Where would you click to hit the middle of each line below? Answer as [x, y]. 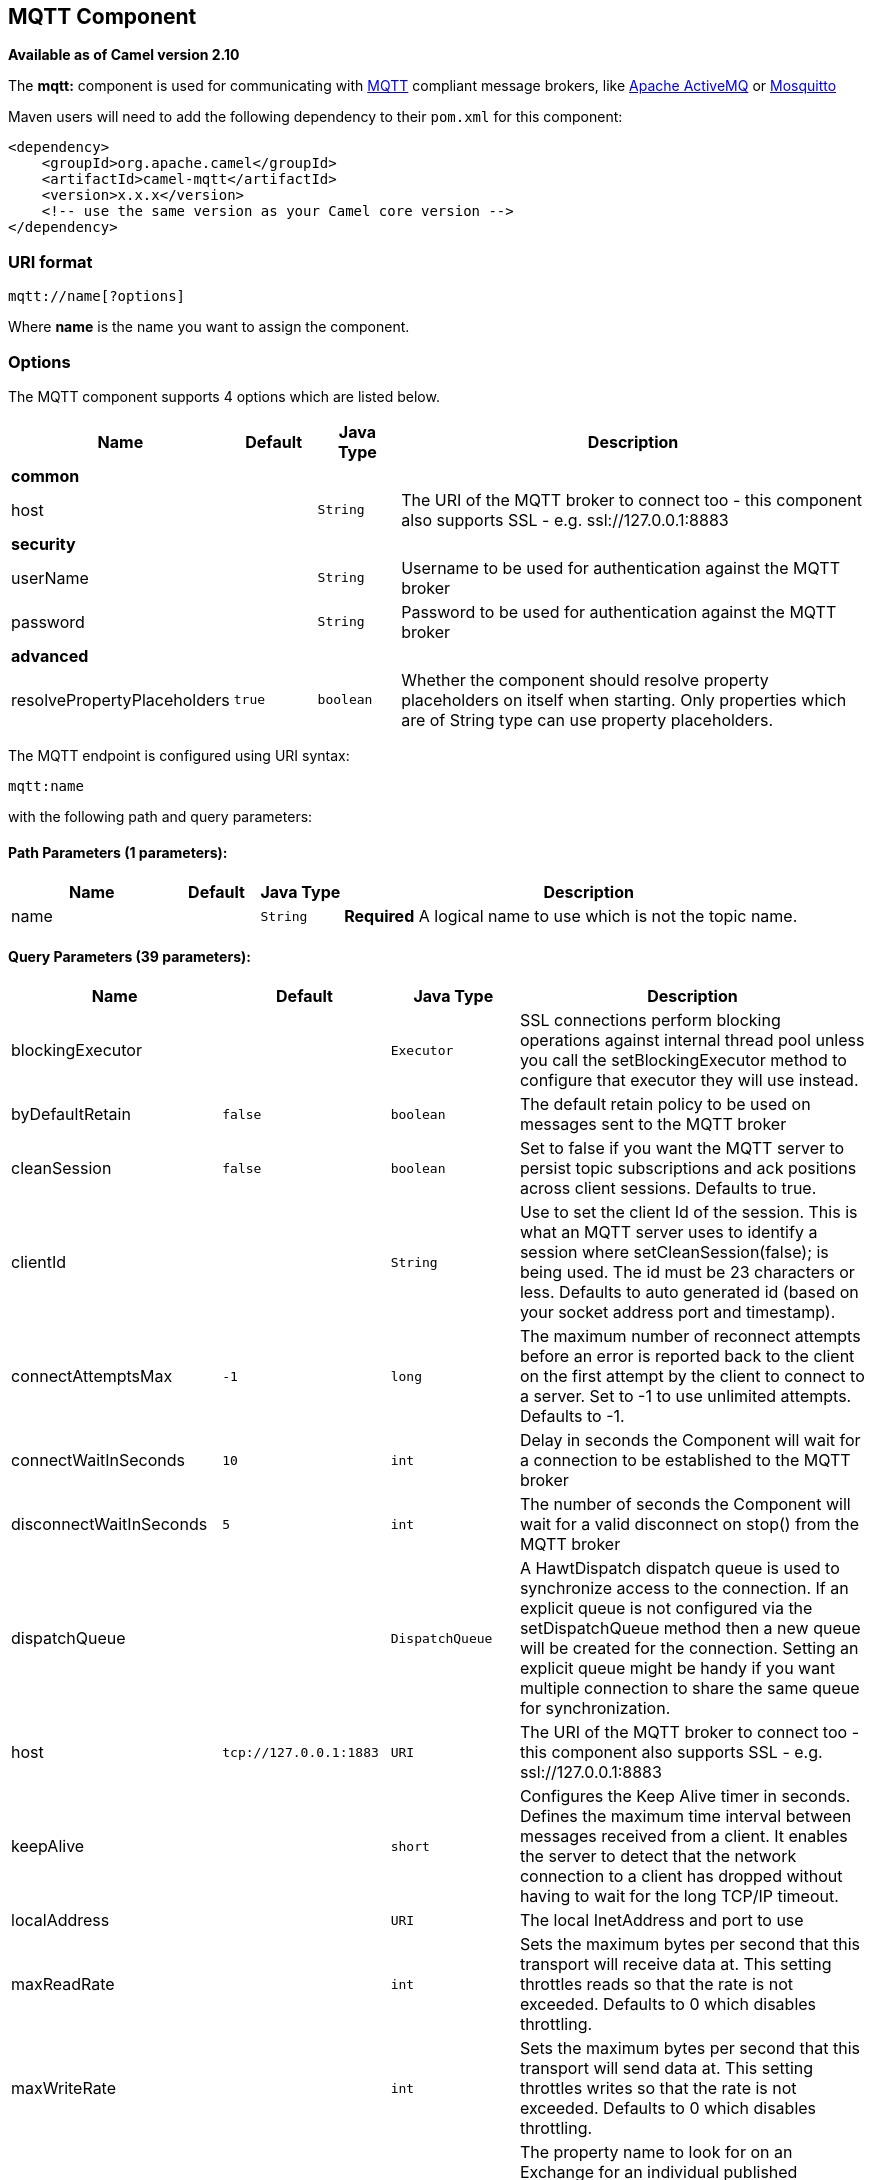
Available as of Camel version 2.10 [124, 55]
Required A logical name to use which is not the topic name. [571, 916]
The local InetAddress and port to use [661, 1920]
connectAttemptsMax [92, 1376]
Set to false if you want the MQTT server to [682, 1148]
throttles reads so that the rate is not [656, 1984]
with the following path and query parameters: [160, 816]
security [43, 543]
